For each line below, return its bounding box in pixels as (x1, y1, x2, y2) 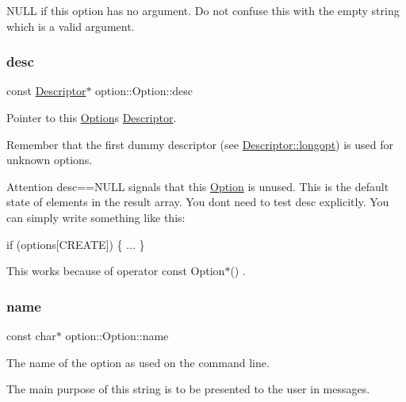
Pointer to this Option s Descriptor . (6, 109, 177, 125)
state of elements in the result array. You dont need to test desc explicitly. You (6, 193, 389, 210)
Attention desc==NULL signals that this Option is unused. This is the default (6, 178, 389, 194)
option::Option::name (65, 327, 169, 343)
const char (6, 327, 56, 343)
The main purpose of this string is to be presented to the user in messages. (6, 381, 370, 397)
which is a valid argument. (6, 17, 135, 34)
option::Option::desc (95, 82, 193, 99)
